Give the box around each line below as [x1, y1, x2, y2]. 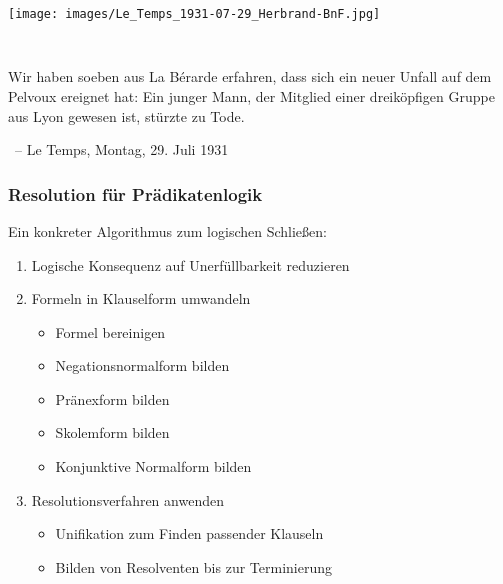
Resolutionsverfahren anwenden [31, 489, 224, 510]
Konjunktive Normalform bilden [55, 456, 252, 477]
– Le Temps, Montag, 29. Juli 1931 [14, 139, 229, 160]
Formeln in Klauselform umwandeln [31, 288, 251, 309]
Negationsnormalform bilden [55, 355, 230, 376]
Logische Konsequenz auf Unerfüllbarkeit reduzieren [31, 254, 350, 275]
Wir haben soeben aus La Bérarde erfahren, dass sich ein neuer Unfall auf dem [8, 66, 492, 87]
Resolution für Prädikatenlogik [8, 181, 263, 206]
